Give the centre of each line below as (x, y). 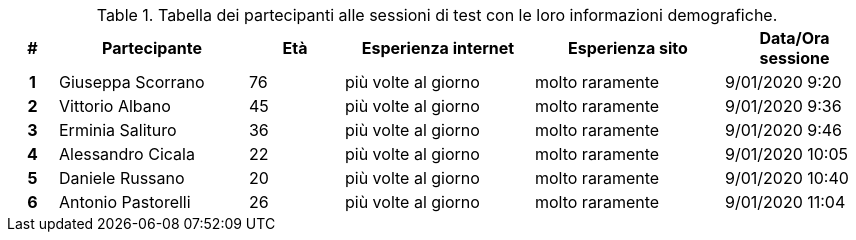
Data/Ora (794, 38)
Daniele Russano (121, 178)
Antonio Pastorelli (124, 202)
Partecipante (151, 48)
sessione (794, 58)
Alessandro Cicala (126, 154)
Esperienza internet (438, 48)
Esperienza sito (628, 48)
